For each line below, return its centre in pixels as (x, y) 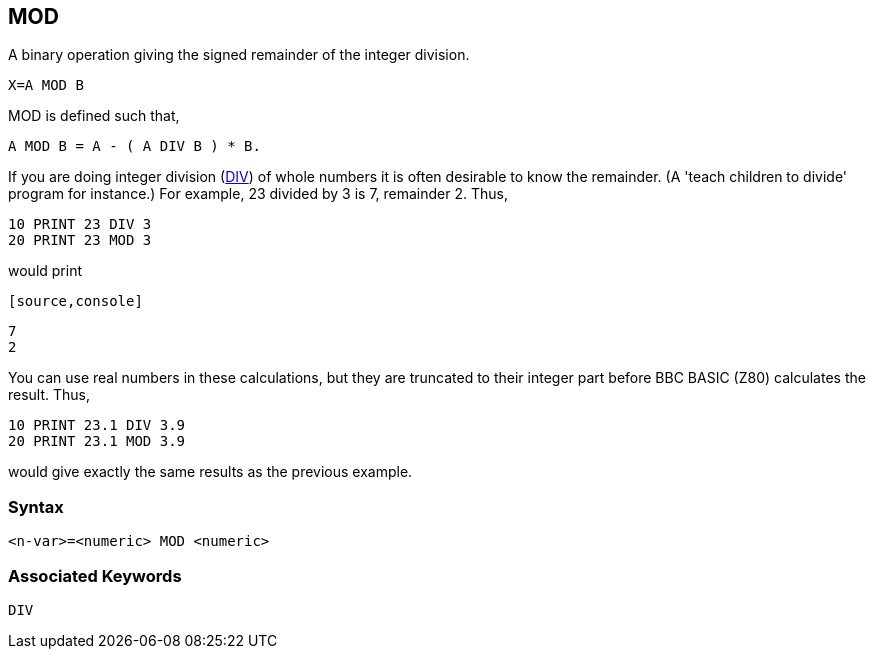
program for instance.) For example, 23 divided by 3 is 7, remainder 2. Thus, (258, 194)
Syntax (36, 506)
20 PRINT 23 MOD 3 (80, 240)
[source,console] (75, 301)
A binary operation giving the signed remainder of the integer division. (239, 55)
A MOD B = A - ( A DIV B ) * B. (134, 146)
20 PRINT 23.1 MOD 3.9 (97, 441)
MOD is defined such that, (94, 116)
